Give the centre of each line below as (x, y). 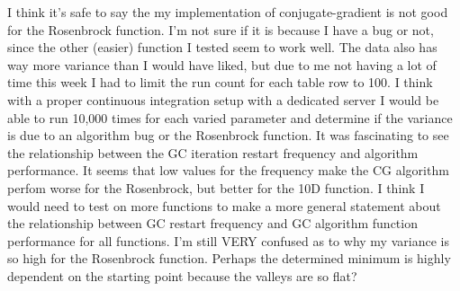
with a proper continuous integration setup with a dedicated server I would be (223, 99)
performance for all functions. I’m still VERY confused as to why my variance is (228, 240)
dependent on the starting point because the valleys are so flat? (182, 275)
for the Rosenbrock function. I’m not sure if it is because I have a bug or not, (221, 29)
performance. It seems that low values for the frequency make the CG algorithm (228, 170)
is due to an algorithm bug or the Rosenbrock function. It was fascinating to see (228, 135)
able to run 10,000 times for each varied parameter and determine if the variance (230, 117)
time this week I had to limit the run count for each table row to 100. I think (220, 82)
